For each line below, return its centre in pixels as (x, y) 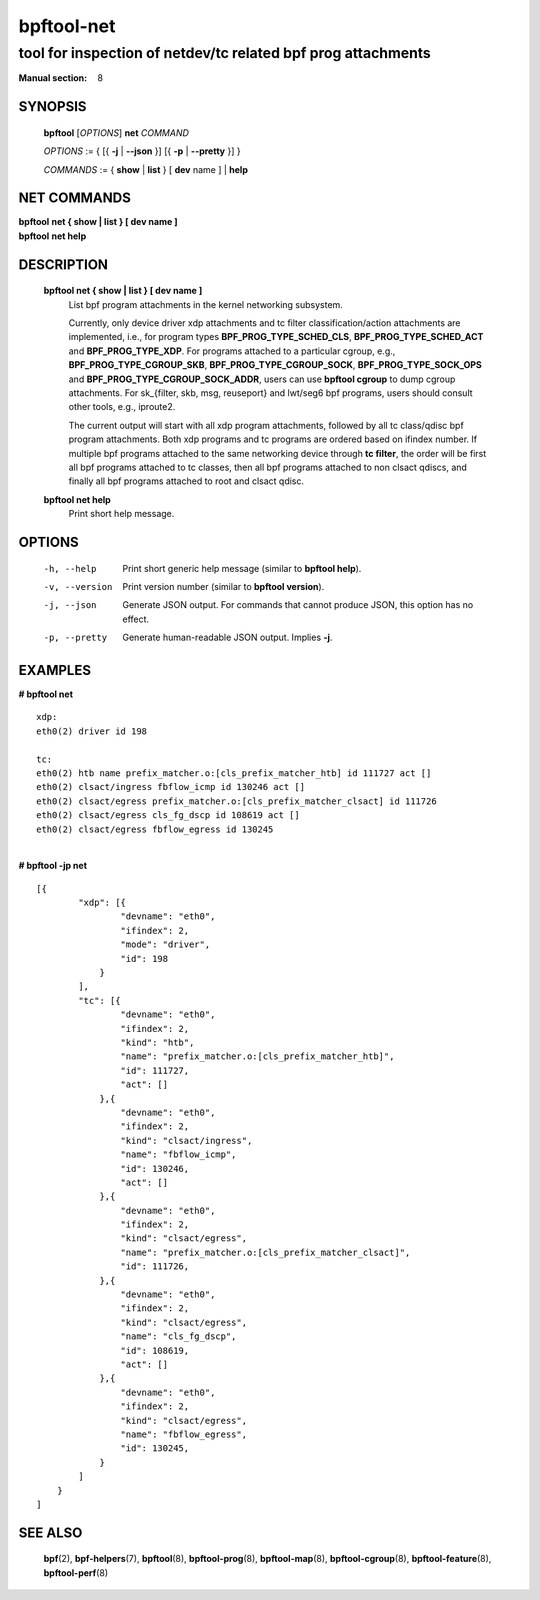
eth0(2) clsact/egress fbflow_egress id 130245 (155, 829)
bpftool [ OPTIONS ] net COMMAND (116, 132)
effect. (136, 619)
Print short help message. (121, 514)
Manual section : (53, 78)
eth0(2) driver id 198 (92, 731)
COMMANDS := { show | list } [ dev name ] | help (146, 169)
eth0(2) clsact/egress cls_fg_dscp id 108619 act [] (168, 815)
